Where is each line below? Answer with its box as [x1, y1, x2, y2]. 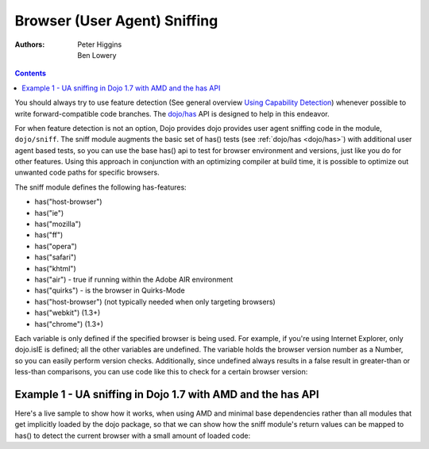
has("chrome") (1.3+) [34, 319, 103, 328]
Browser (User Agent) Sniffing [14, 12, 218, 29]
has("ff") [34, 230, 64, 240]
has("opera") [34, 241, 77, 251]
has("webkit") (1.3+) [34, 308, 101, 317]
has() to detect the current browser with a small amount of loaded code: [14, 431, 250, 440]
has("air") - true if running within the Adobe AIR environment [34, 274, 234, 284]
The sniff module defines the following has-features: [14, 182, 187, 192]
